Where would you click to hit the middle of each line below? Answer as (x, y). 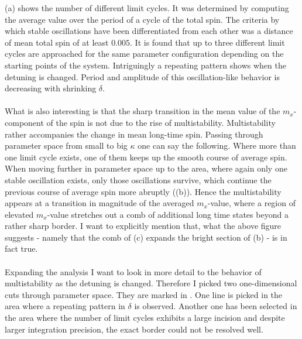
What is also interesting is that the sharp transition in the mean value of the (143, 111)
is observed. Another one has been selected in (216, 306)
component (24, 122)
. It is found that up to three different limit (207, 42)
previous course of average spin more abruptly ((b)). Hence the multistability (143, 191)
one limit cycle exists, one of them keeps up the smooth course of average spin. (146, 157)
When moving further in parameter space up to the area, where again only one (146, 168)
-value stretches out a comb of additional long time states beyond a (168, 214)
